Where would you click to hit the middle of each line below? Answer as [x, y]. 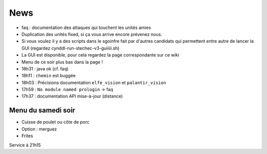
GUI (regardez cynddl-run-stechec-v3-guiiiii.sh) [70, 48]
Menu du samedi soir [42, 110]
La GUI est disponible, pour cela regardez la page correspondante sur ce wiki [100, 55]
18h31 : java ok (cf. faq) [45, 68]
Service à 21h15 [25, 145]
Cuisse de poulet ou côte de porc [55, 122]
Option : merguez [39, 129]
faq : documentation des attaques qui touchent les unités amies [86, 28]
